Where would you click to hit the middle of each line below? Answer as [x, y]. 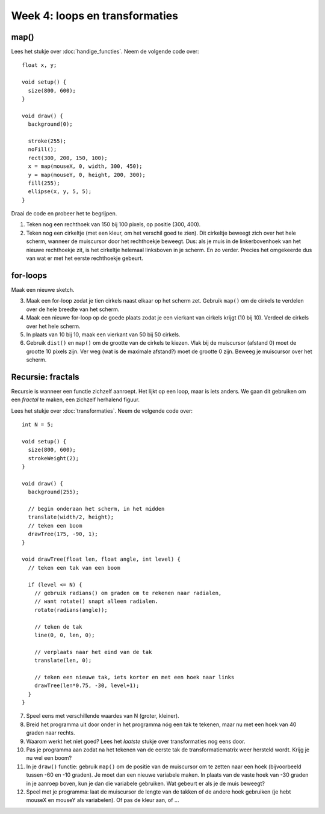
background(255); [54, 492]
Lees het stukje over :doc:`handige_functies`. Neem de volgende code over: [105, 52]
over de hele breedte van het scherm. [73, 309]
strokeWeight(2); [54, 458]
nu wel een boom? [49, 758]
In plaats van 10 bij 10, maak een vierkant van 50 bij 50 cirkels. [103, 335]
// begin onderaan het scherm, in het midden [96, 509]
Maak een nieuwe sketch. [43, 289]
